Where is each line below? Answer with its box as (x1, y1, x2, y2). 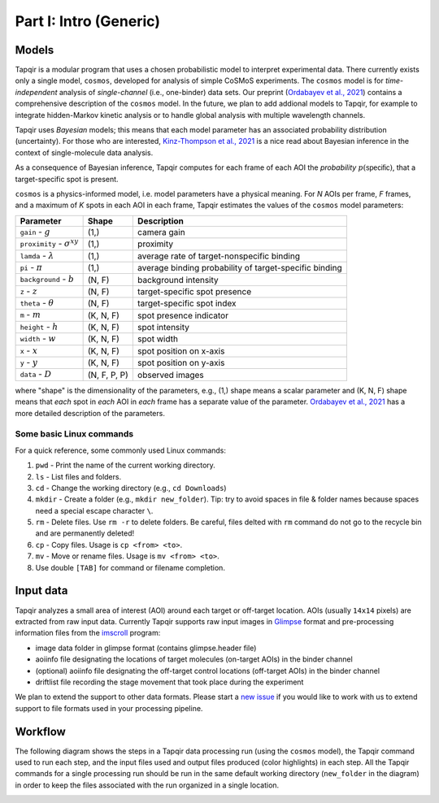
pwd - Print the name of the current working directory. (35, 460, 215, 471)
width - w (20, 333, 56, 345)
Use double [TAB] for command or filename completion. (35, 562, 225, 572)
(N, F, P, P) (87, 369, 129, 380)
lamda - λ (20, 250, 54, 261)
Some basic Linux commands (15, 428, 134, 440)
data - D (20, 368, 52, 380)
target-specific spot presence (137, 285, 252, 297)
